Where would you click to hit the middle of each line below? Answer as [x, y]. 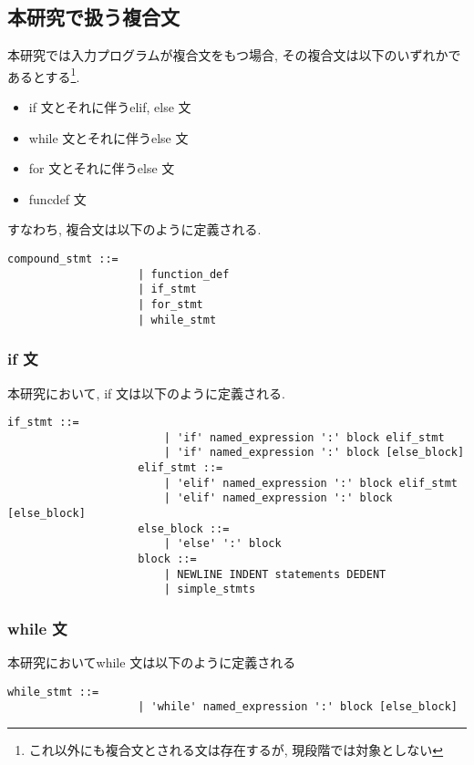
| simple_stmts [210, 589]
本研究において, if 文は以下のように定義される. [146, 393]
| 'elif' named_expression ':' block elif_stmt [310, 483]
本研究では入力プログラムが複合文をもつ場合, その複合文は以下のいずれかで [234, 55]
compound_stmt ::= [63, 259]
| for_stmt [170, 304]
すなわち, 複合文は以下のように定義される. [134, 229]
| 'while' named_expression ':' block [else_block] [298, 707]
